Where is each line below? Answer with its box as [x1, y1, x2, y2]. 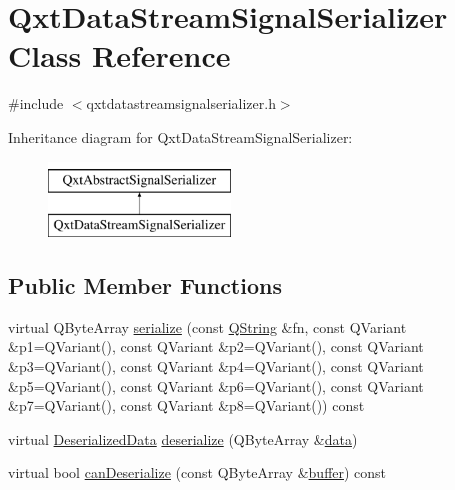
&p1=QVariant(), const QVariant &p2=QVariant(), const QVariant [8, 336, 424, 357]
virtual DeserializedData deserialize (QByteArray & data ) [8, 428, 358, 449]
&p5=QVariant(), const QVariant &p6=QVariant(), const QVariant [8, 375, 424, 396]
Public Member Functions [8, 270, 282, 301]
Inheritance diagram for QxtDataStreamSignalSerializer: [8, 126, 353, 147]
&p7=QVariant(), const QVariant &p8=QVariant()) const [8, 395, 365, 416]
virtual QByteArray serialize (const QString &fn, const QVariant [8, 316, 407, 337]
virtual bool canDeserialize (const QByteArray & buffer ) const [8, 462, 387, 483]
